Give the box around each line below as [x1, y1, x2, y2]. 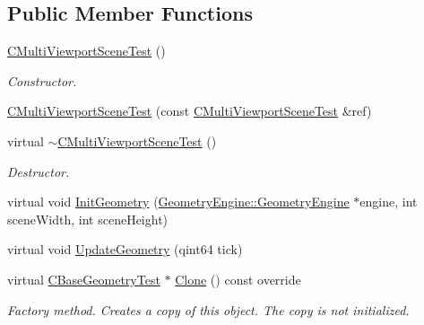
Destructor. [7, 162, 70, 180]
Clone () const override [175, 269, 301, 288]
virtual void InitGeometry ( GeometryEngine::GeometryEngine [7, 192, 350, 211]
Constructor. [7, 71, 77, 90]
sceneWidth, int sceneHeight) [7, 209, 169, 228]
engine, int [359, 192, 418, 211]
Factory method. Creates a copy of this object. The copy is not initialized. [7, 300, 410, 319]
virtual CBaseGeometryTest [7, 269, 160, 288]
